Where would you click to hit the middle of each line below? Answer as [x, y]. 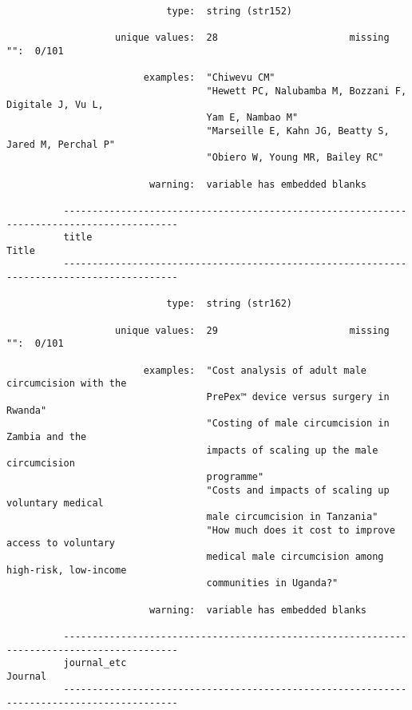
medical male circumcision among [295, 556]
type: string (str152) [229, 11]
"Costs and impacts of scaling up [298, 490]
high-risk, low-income [67, 570]
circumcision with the [67, 384]
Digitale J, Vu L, [55, 104]
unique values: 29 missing [252, 330]
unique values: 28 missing [252, 38]
